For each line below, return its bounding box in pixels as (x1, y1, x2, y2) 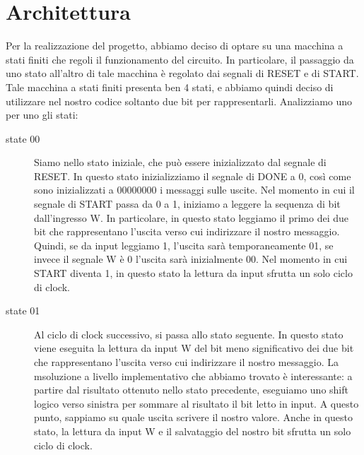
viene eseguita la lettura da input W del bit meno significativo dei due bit (34, 341, 354, 355)
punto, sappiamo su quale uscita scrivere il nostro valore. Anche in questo (34, 410, 353, 425)
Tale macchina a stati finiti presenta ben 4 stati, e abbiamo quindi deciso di (6, 79, 334, 94)
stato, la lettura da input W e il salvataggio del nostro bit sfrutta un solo (34, 423, 351, 438)
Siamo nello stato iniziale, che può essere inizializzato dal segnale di (34, 155, 327, 170)
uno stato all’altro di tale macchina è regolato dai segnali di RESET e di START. (6, 66, 359, 81)
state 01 (6, 303, 40, 318)
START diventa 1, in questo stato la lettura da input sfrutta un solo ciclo (34, 266, 353, 280)
